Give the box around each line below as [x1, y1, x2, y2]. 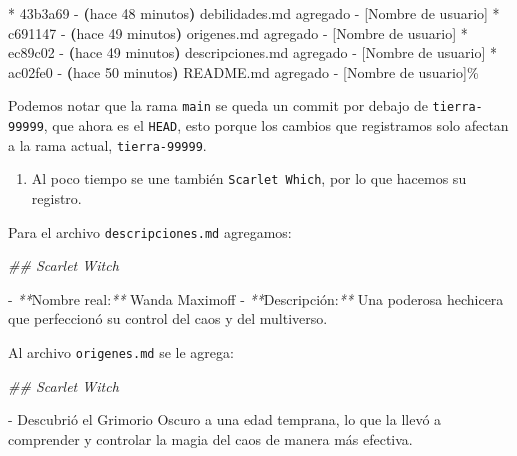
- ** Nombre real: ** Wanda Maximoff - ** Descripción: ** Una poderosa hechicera [8, 288, 504, 309]
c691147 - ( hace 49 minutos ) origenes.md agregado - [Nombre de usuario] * [8, 22, 468, 43]
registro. [31, 188, 82, 208]
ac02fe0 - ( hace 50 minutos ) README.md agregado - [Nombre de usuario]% [8, 61, 479, 82]
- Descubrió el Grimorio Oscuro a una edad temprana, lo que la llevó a [8, 409, 442, 430]
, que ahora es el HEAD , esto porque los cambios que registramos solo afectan [43, 115, 509, 136]
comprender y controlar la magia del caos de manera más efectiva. [8, 428, 413, 449]
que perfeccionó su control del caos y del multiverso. [8, 308, 328, 329]
